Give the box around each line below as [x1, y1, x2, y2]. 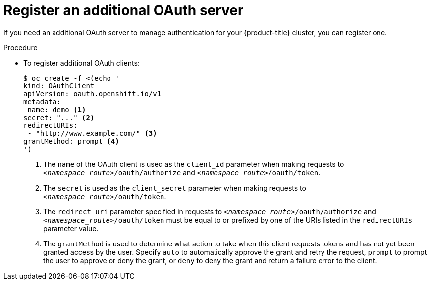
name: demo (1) [27, 105, 86, 114]
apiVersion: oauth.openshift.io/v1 [23, 89, 162, 98]
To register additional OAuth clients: [23, 58, 140, 67]
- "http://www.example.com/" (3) [27, 129, 157, 137]
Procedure [3, 43, 38, 52]
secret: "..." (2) [23, 113, 95, 122]
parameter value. [43, 224, 99, 233]
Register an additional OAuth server [3, 2, 244, 19]
